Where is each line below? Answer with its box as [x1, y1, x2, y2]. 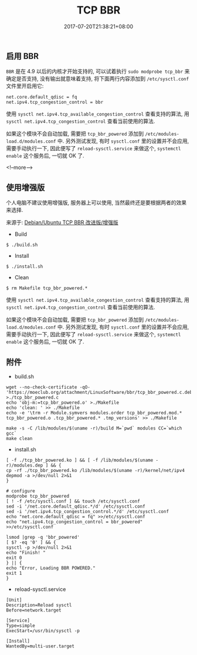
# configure [6, 488, 35, 494]
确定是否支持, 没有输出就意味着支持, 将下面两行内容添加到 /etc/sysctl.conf [6, 75, 189, 82]
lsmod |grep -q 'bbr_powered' [6, 534, 80, 540]
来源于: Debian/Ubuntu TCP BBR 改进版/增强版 [6, 219, 118, 226]
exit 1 [6, 570, 22, 576]
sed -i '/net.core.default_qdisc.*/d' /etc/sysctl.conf [6, 503, 145, 509]
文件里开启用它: [6, 83, 44, 90]
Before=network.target [6, 607, 62, 613]
